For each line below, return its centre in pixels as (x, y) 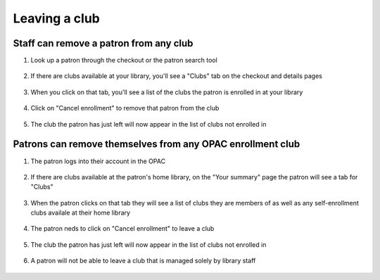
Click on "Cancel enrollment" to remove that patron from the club (125, 108)
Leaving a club (56, 18)
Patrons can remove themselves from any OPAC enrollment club (157, 144)
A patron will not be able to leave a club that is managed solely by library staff (143, 261)
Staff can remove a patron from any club (103, 43)
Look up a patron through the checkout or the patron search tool (124, 61)
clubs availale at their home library (80, 213)
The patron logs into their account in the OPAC (98, 161)
